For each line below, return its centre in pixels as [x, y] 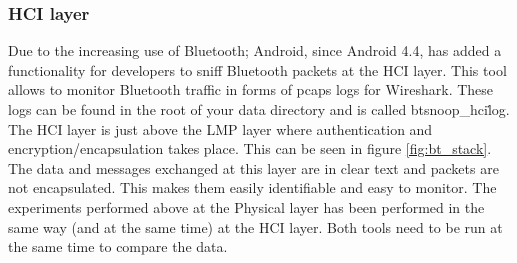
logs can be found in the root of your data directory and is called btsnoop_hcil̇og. [259, 109]
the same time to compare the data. [118, 246]
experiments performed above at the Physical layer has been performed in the [246, 206]
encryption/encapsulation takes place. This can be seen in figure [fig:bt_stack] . [250, 148]
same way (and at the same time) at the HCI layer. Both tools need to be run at [255, 226]
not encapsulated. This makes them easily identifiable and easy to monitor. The [252, 187]
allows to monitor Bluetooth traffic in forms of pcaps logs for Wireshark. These [251, 89]
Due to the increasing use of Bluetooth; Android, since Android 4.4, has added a [255, 50]
